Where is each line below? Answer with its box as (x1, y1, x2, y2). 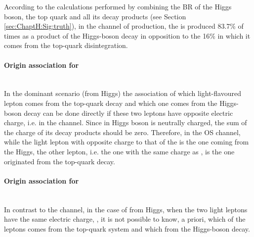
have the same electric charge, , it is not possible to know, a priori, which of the (4, 214, 246, 224)
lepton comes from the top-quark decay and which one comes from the (4, 97, 217, 108)
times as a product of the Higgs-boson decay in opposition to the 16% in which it (4, 30, 251, 41)
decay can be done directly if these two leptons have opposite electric (24, 107, 233, 118)
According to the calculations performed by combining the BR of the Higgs (4, 1, 232, 11)
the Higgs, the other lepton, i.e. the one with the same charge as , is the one (4, 146, 235, 156)
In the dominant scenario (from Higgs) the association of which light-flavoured (4, 88, 241, 98)
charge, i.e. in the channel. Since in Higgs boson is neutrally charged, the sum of (4, 117, 247, 128)
